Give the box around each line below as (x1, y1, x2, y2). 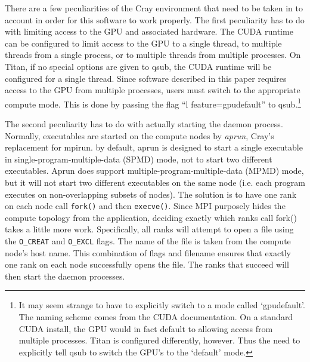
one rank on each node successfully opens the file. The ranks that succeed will (5, 258, 289, 271)
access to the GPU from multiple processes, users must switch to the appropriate (5, 84, 300, 96)
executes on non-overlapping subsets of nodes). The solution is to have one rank (5, 188, 297, 200)
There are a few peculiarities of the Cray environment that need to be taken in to (5, 2, 303, 14)
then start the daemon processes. (5, 269, 125, 282)
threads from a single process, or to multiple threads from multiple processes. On (5, 48, 301, 61)
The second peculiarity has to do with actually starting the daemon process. (5, 118, 283, 130)
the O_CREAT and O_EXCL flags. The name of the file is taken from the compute (5, 235, 291, 247)
